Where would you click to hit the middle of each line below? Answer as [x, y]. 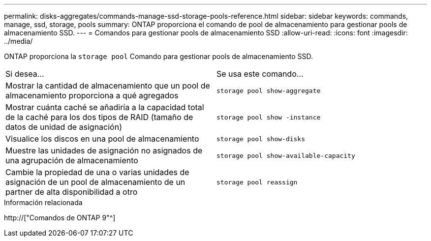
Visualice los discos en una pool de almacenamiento [102, 139]
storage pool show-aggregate [269, 90]
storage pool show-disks [261, 139]
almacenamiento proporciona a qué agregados [92, 95]
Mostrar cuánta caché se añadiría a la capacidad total [105, 107]
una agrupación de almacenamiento [72, 160]
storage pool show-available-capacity [286, 155]
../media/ [18, 41]
